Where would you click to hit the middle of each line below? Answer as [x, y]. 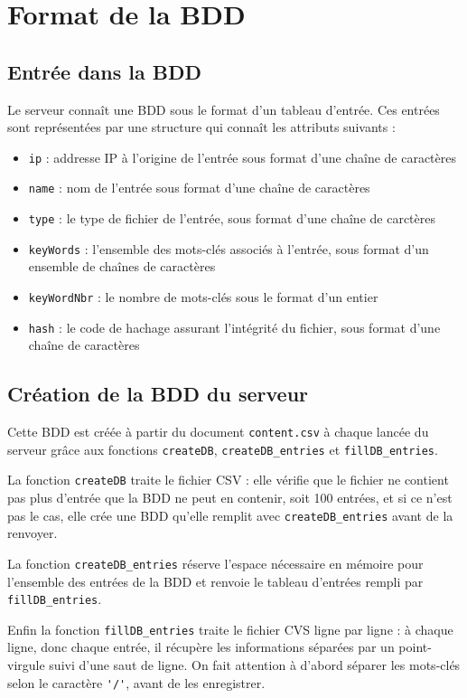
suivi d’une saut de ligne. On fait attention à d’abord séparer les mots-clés [255, 665]
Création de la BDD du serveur [158, 394]
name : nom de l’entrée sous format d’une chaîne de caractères [199, 188]
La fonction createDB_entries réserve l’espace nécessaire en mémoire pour [215, 563]
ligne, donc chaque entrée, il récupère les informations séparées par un [201, 647]
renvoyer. [33, 533]
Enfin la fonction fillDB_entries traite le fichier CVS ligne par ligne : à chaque [230, 629]
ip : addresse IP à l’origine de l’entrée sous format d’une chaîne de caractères [243, 157]
